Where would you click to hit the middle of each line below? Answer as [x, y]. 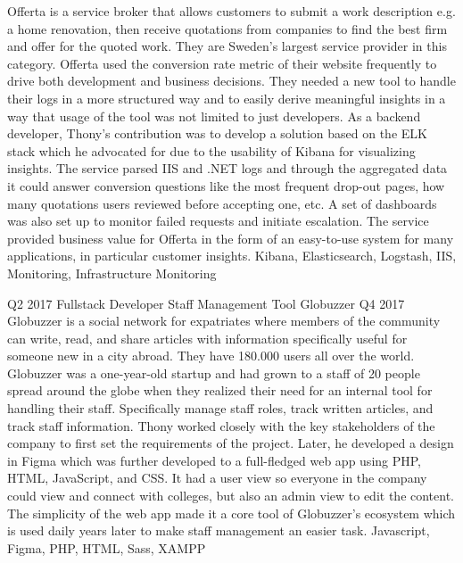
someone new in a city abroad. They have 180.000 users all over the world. [211, 356]
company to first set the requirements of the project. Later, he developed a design [231, 443]
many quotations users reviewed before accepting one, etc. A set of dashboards [222, 203]
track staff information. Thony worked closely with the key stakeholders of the [221, 425]
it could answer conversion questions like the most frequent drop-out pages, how [226, 185]
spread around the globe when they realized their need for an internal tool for [220, 390]
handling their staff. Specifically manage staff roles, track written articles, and [220, 408]
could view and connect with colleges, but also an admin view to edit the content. [231, 496]
